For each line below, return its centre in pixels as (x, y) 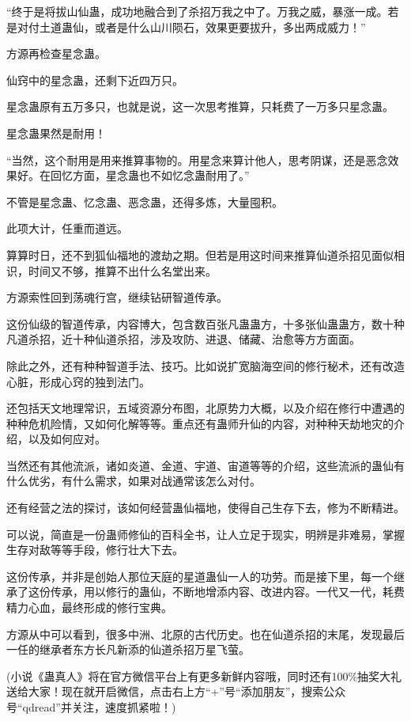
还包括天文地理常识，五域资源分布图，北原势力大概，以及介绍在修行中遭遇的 (205, 408)
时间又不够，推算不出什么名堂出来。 (122, 270)
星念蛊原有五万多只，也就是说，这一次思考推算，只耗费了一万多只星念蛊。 (200, 106)
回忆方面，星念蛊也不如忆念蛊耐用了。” (150, 175)
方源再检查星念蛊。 (56, 53)
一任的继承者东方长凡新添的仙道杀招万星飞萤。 (128, 649)
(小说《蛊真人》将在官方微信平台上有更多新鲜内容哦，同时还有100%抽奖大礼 (204, 675)
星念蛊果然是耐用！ (56, 133)
